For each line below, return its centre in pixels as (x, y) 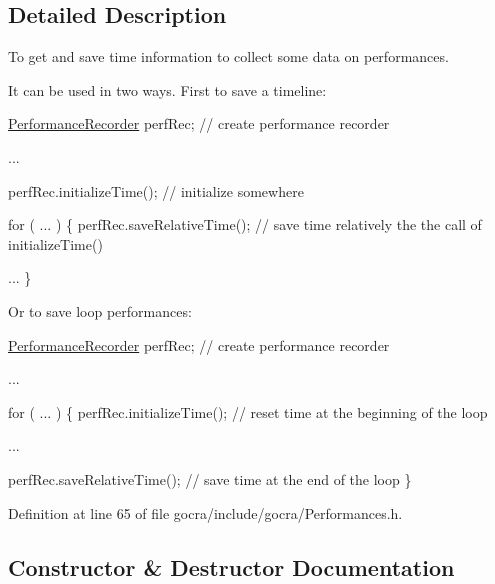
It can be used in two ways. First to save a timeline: (167, 89)
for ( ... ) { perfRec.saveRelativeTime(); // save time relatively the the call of (245, 224)
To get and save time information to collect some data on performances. (228, 56)
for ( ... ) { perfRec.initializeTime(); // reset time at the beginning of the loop (248, 411)
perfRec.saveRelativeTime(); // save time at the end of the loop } (210, 478)
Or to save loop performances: (100, 310)
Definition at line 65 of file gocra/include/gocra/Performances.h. (205, 512)
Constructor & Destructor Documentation (231, 566)
